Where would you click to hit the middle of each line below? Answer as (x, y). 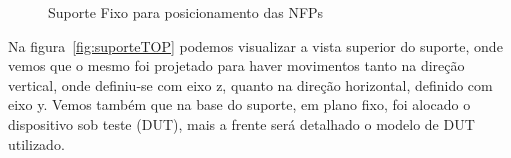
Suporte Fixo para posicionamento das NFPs (186, 12)
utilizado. (36, 143)
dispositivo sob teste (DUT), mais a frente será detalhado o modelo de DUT (241, 123)
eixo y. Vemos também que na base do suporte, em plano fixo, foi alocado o (239, 104)
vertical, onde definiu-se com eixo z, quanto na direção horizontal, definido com (250, 84)
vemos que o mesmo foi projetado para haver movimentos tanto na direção (236, 65)
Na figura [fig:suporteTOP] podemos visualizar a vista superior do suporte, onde (255, 45)
